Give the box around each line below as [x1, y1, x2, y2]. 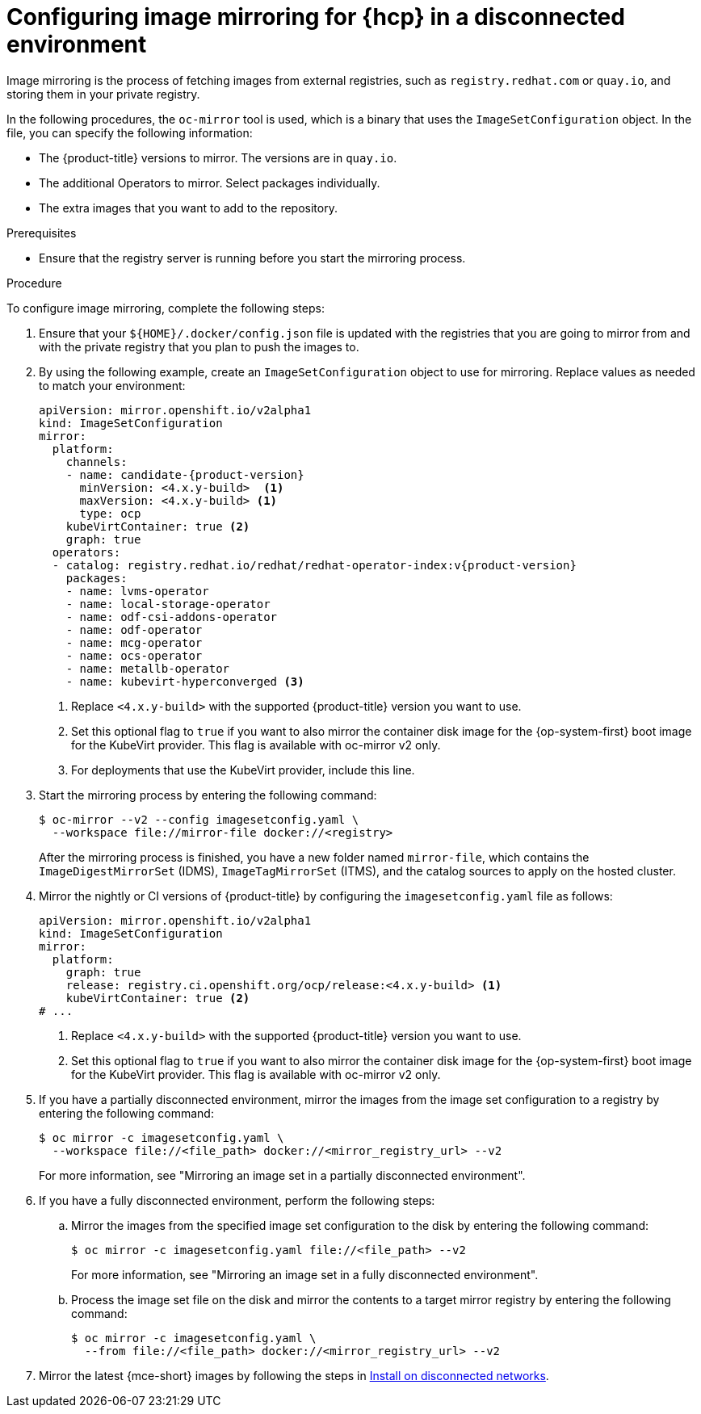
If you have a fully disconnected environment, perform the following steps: [39, 1193, 435, 1207]
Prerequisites [6, 225, 77, 240]
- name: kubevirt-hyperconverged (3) [65, 674, 304, 688]
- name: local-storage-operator [65, 597, 271, 610]
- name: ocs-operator [65, 648, 203, 662]
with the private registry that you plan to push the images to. [39, 339, 359, 354]
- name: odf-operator [65, 623, 203, 636]
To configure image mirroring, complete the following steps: [6, 300, 325, 315]
